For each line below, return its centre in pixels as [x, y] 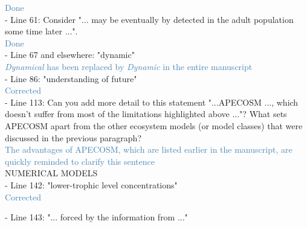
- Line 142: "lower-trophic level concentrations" [91, 184]
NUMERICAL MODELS [51, 173]
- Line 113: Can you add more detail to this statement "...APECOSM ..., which [152, 102]
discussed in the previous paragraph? [73, 137]
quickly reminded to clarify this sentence [80, 161]
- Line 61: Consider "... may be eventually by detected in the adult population [149, 19]
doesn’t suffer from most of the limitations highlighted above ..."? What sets [146, 114]
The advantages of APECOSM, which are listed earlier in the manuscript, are [149, 149]
